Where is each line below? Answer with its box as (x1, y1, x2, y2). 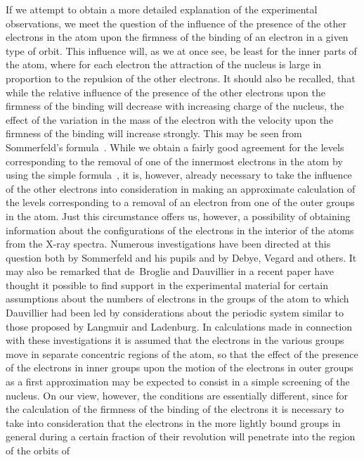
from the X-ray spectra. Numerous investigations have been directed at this (6, 236, 331, 251)
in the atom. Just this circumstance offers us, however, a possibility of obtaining (6, 208, 351, 223)
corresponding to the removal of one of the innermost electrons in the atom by (6, 153, 343, 168)
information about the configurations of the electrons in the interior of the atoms (6, 222, 354, 237)
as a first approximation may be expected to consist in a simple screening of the (6, 374, 350, 389)
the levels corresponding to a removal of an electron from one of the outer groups (6, 195, 355, 210)
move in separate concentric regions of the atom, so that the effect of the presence (6, 346, 358, 361)
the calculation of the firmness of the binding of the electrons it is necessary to (6, 402, 344, 416)
